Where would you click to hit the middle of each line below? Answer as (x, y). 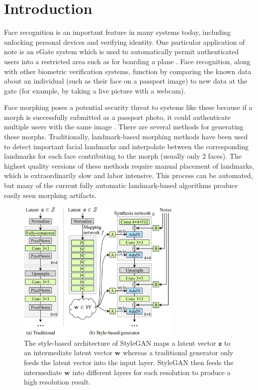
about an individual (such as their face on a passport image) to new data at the (126, 81)
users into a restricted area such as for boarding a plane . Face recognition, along (127, 61)
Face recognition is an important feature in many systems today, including (117, 32)
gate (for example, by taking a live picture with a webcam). (95, 90)
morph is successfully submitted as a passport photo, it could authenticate (117, 117)
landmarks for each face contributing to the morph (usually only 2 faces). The (123, 156)
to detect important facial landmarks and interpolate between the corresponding (126, 146)
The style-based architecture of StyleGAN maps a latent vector (120, 342)
